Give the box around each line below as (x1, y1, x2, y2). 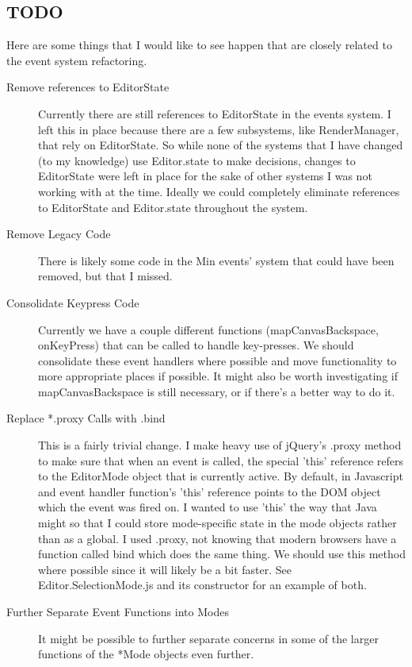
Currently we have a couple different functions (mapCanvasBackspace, (38, 321, 379, 337)
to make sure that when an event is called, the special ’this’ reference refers (38, 452, 403, 468)
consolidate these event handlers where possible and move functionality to (38, 352, 397, 368)
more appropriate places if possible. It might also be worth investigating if (38, 368, 398, 384)
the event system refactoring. (6, 52, 147, 68)
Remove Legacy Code (6, 226, 111, 242)
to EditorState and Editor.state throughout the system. (38, 199, 308, 215)
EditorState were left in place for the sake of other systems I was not (38, 168, 372, 184)
